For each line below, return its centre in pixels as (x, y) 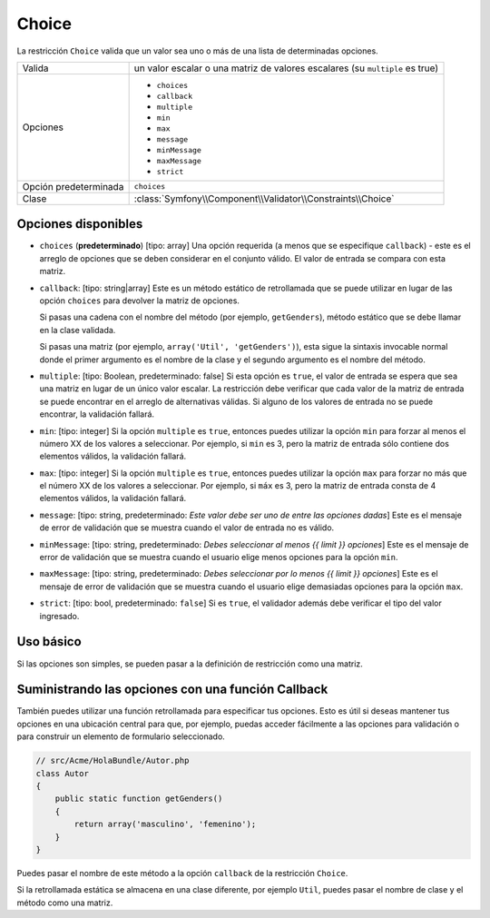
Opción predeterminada (73, 186)
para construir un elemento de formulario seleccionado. (121, 736)
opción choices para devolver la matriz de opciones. (140, 301)
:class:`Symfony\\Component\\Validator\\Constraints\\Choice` (264, 198)
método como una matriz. (65, 903)
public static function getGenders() (139, 799)
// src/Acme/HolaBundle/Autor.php (113, 761)
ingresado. (59, 616)
